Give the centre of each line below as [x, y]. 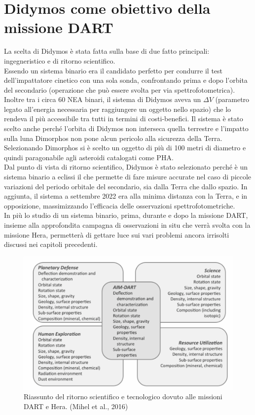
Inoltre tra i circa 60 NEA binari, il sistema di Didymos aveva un [103, 99]
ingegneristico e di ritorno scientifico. [60, 60]
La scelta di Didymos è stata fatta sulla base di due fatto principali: [107, 51]
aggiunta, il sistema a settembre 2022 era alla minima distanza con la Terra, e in [126, 196]
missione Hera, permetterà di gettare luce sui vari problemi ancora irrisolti [117, 234]
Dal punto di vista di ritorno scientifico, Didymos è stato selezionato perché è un [126, 167]
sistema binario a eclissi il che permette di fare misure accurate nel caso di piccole [128, 177]
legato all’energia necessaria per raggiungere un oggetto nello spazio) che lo [118, 109]
